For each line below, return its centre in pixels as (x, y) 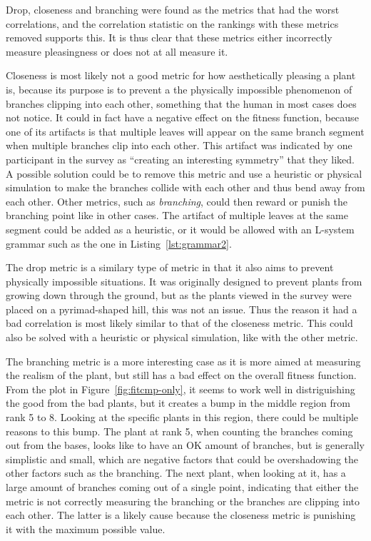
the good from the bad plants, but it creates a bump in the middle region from (178, 403)
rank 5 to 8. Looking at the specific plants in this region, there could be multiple (182, 417)
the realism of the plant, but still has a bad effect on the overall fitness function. (181, 375)
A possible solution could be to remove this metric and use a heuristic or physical (184, 173)
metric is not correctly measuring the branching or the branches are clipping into (183, 501)
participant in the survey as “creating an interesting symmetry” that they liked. (180, 159)
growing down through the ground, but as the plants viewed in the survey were (179, 295)
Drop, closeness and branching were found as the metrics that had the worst (173, 9)
